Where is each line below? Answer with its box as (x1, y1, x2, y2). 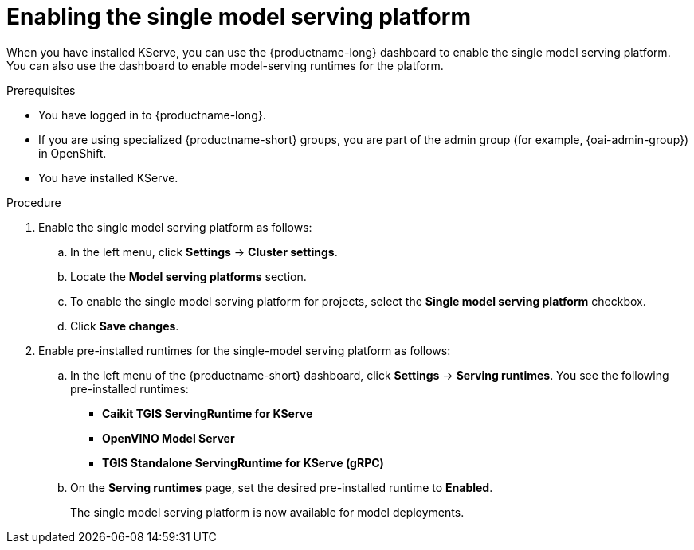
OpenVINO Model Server (102, 431, 235, 445)
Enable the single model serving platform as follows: (38, 220, 312, 234)
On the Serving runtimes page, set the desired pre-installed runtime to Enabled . (70, 480, 493, 494)
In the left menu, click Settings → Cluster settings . (70, 244, 338, 259)
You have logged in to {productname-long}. (38, 107, 266, 122)
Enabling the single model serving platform (6, 3, 471, 30)
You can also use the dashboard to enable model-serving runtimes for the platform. (6, 58, 444, 72)
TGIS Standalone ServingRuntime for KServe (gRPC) (102, 455, 384, 470)
